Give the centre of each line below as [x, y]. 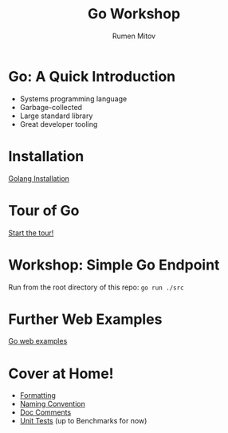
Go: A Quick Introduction [92, 76]
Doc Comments [45, 412]
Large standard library [56, 116]
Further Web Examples [85, 319]
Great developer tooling [59, 124]
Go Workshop [134, 14]
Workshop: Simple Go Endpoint [114, 265]
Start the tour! [31, 233]
